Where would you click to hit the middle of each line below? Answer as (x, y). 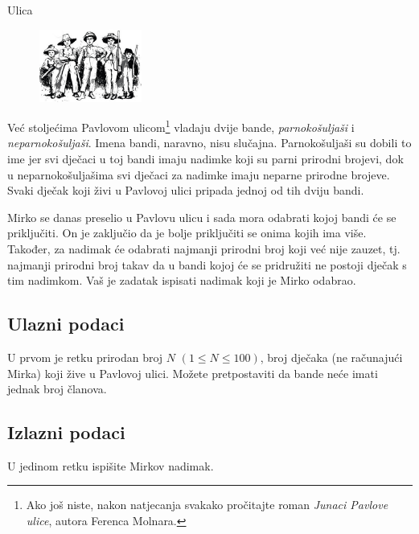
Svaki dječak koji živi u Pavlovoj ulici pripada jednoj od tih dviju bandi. (186, 190)
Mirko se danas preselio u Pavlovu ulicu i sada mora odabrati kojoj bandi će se (202, 217)
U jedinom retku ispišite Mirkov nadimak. (111, 465)
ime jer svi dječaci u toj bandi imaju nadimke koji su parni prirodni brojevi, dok (205, 158)
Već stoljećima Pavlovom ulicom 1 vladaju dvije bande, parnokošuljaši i (181, 126)
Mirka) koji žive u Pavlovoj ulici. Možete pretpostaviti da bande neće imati (193, 373)
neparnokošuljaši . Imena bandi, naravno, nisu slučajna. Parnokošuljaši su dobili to (209, 143)
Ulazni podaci (66, 324)
